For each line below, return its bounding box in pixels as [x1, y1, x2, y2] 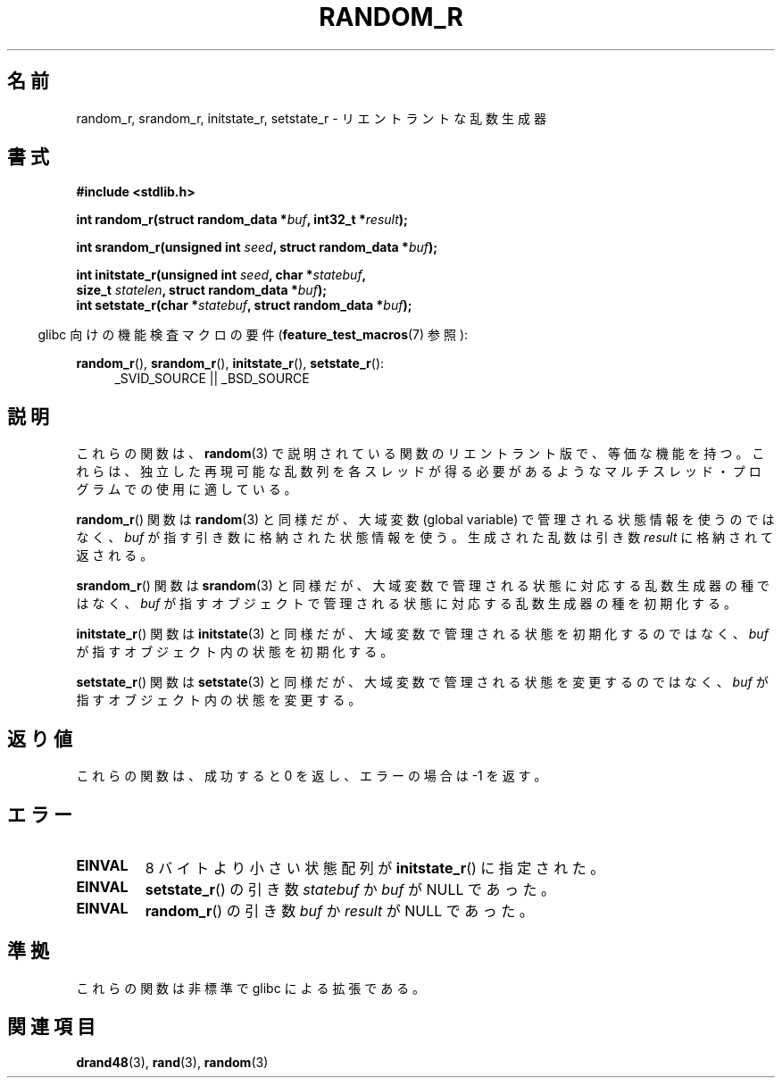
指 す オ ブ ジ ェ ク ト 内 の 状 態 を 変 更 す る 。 [76, 692, 362, 708]
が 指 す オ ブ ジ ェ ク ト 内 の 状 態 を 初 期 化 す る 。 [76, 644, 394, 660]
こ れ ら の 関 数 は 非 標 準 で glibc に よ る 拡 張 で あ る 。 [76, 980, 426, 996]
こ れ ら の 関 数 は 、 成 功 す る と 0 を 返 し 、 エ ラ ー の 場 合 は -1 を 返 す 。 [76, 768, 547, 784]
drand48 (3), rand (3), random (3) [76, 1054, 269, 1070]
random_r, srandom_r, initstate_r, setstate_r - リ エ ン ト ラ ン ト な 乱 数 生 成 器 [76, 110, 546, 126]
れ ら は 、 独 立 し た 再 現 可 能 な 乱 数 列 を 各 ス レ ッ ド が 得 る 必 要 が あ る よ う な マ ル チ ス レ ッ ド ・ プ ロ [76, 463, 761, 480]
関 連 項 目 [7, 1015, 96, 1039]
